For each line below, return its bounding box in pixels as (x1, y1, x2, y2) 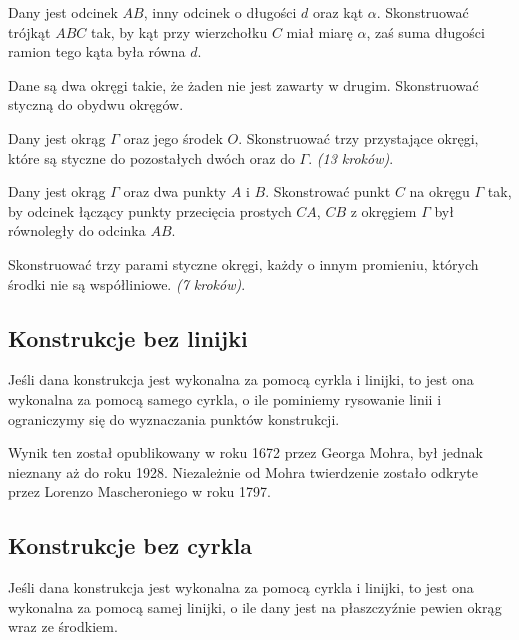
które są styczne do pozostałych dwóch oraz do (8, 147, 295, 168)
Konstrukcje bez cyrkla (8, 530, 252, 561)
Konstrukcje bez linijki (8, 322, 248, 353)
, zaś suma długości (366, 21, 485, 42)
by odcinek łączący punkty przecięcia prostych (8, 200, 292, 221)
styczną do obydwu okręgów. (8, 94, 184, 115)
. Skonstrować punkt (265, 181, 391, 202)
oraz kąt (312, 2, 364, 22)
